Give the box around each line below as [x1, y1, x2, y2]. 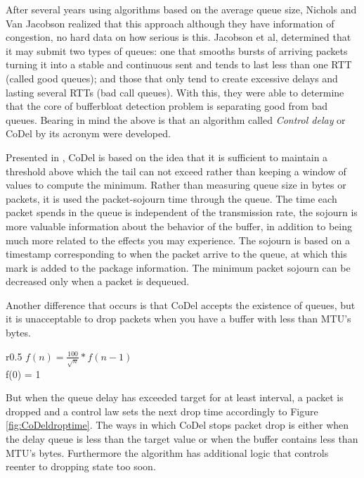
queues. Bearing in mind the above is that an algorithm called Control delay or [6, 112, 346, 127]
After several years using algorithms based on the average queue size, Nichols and [6, 2, 357, 16]
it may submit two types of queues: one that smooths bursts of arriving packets [6, 43, 348, 58]
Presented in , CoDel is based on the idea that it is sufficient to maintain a [6, 149, 328, 164]
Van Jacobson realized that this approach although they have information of [6, 15, 334, 30]
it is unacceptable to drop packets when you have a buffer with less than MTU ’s [6, 311, 351, 326]
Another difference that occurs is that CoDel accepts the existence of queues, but [6, 297, 356, 312]
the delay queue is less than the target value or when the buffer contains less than [6, 431, 358, 446]
